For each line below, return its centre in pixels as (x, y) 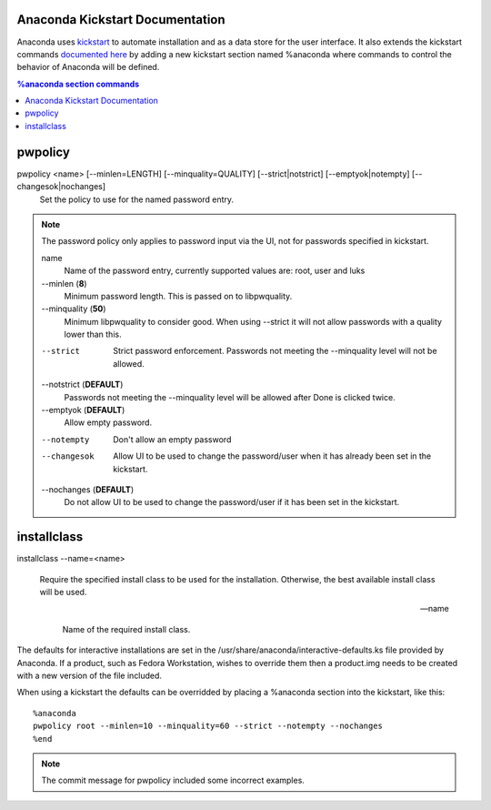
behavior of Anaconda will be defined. (88, 67)
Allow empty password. (108, 422)
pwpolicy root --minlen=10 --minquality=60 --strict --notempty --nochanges (208, 726)
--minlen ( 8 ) (64, 283)
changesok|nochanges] (61, 187)
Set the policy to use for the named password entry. (137, 199)
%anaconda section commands (78, 84)
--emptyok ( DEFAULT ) (83, 410)
